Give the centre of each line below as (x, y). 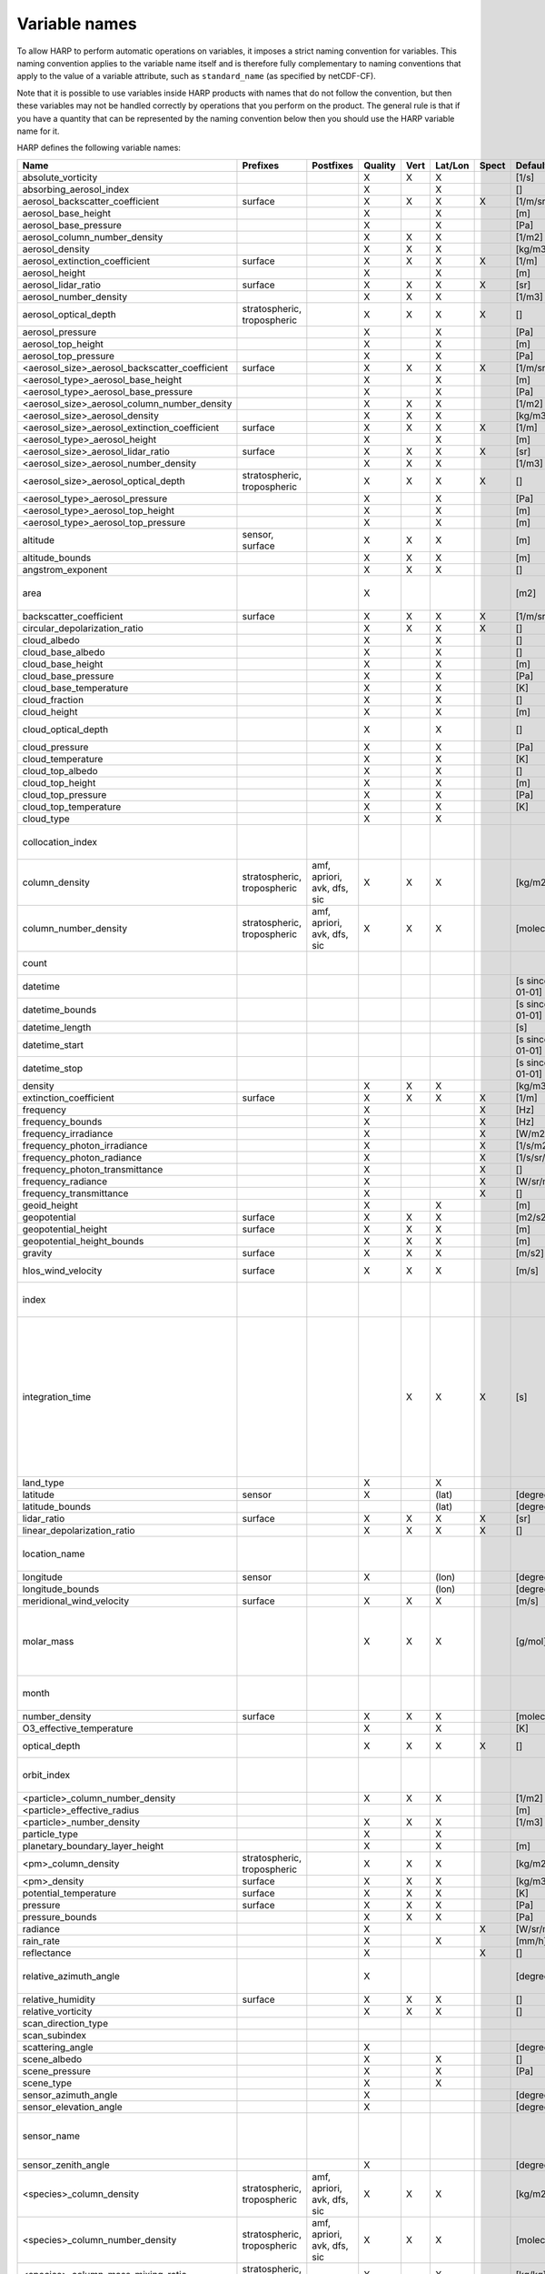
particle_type (50, 1834)
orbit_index (46, 1775)
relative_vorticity (57, 2011)
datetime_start (53, 1044)
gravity (37, 1253)
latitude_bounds (56, 1506)
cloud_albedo (51, 639)
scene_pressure (56, 2071)
